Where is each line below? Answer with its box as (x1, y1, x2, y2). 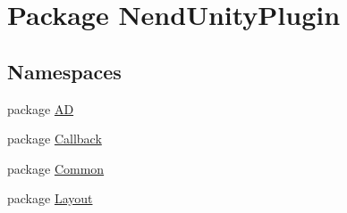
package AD (7, 99, 74, 118)
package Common (7, 159, 105, 177)
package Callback (7, 129, 102, 148)
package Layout (7, 189, 93, 208)
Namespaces (7, 57, 122, 85)
